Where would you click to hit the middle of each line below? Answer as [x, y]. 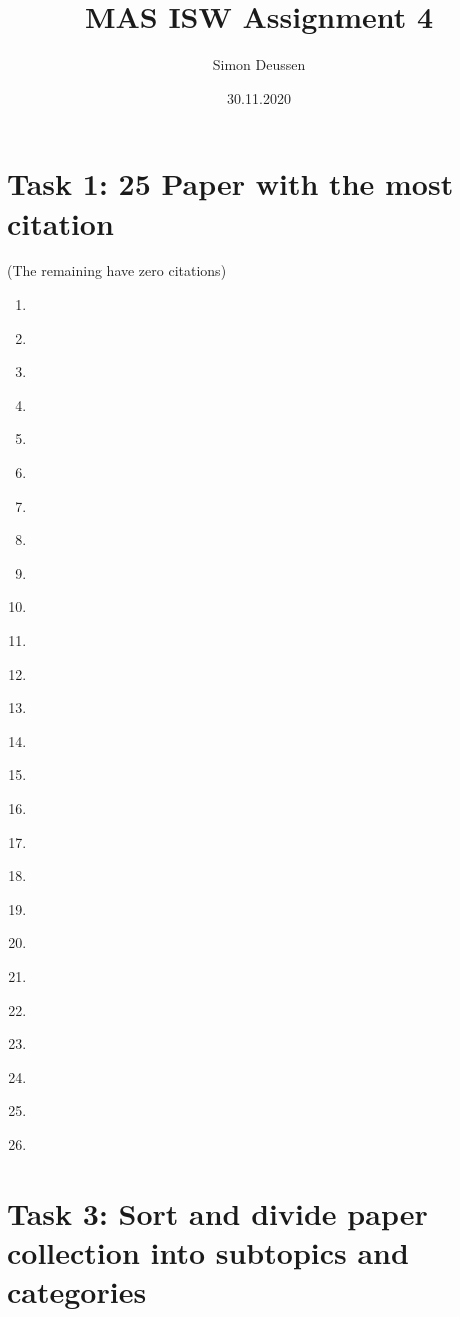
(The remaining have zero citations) [117, 270]
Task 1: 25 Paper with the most [230, 183]
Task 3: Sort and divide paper [217, 1212]
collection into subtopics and [208, 1251]
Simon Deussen [259, 64]
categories [77, 1291]
